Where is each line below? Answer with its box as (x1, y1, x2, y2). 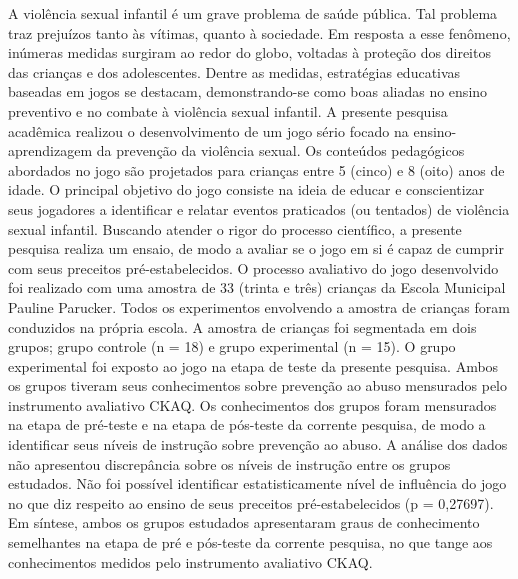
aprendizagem (8, 140, 93, 161)
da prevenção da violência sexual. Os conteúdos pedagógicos (96, 140, 465, 161)
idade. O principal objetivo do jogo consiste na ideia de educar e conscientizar (8, 179, 485, 200)
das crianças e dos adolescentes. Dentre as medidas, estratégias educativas (8, 61, 461, 82)
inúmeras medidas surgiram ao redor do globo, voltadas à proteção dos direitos (8, 42, 491, 63)
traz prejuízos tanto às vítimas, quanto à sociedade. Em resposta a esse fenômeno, (8, 22, 511, 43)
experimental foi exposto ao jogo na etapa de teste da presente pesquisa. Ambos (8, 355, 499, 376)
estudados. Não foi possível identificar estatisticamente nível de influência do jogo (8, 473, 507, 494)
